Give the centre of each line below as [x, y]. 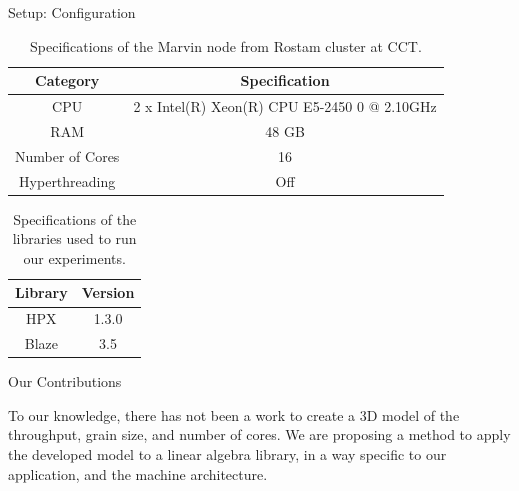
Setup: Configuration [72, 12]
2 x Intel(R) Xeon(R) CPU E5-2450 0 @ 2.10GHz [285, 106]
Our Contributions [65, 381]
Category [67, 80]
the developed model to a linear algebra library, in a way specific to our [227, 454]
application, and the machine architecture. [138, 473]
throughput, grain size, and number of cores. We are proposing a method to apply [259, 434]
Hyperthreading [67, 180]
